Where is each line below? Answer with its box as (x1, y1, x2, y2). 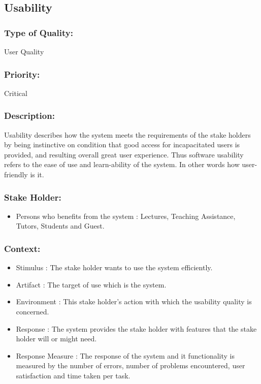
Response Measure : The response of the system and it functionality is (16, 350, 235, 361)
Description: (4, 109, 55, 122)
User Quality (4, 46, 44, 56)
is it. (30, 169, 44, 179)
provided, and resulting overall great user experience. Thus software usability (4, 149, 244, 159)
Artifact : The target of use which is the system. (16, 279, 167, 290)
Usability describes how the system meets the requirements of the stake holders (4, 129, 251, 140)
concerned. (16, 306, 49, 316)
